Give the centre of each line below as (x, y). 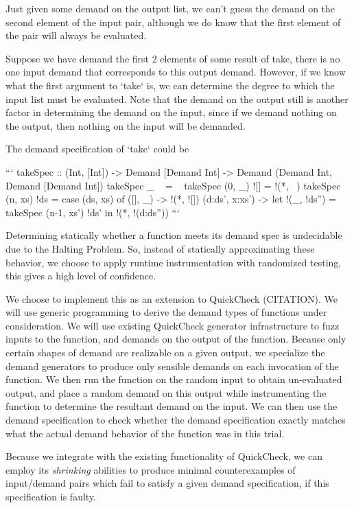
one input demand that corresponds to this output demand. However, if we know (176, 72)
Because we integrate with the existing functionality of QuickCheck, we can (164, 456)
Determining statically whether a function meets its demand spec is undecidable (174, 235)
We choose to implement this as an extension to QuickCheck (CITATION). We (172, 298)
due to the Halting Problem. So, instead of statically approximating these (160, 248)
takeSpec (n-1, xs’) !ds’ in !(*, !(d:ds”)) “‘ (93, 212)
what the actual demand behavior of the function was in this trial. (145, 433)
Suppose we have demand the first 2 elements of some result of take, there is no (173, 58)
